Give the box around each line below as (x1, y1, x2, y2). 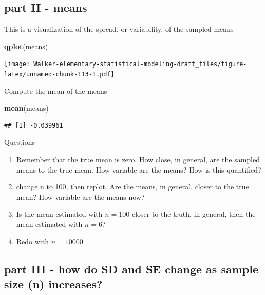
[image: (4, 60, 30, 68)
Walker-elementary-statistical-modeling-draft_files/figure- (33, 60, 247, 68)
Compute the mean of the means (4, 85, 107, 96)
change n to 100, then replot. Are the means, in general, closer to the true (16, 181, 249, 192)
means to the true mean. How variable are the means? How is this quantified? (16, 164, 261, 175)
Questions (4, 137, 35, 147)
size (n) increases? (4, 276, 103, 292)
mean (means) (4, 102, 49, 113)
